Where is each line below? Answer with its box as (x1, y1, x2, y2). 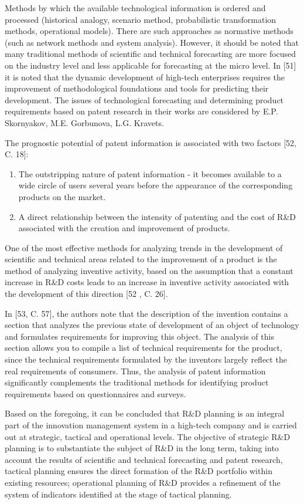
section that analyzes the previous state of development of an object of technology (5, 319, 299, 331)
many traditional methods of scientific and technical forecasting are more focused (5, 48, 296, 60)
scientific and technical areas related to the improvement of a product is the (5, 253, 277, 265)
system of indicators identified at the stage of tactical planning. (5, 488, 232, 500)
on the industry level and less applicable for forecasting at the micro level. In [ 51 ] (5, 59, 296, 71)
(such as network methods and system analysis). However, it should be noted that (5, 36, 299, 48)
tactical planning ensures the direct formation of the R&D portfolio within (5, 465, 272, 477)
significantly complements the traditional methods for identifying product (5, 376, 269, 388)
